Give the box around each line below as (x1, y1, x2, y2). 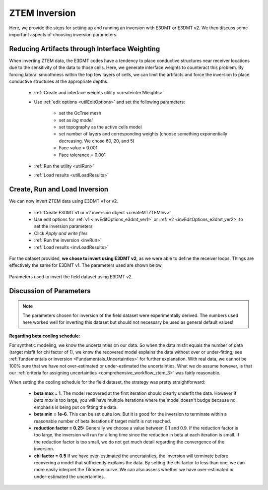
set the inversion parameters (34, 223, 93, 229)
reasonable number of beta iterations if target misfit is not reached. (34, 418, 171, 424)
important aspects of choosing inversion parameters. (9, 31, 118, 37)
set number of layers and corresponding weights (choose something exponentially (59, 131, 228, 137)
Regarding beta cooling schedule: (9, 333, 80, 339)
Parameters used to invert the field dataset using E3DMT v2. (9, 273, 133, 280)
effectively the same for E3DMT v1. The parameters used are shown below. (9, 262, 163, 268)
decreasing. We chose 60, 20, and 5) (59, 138, 135, 144)
